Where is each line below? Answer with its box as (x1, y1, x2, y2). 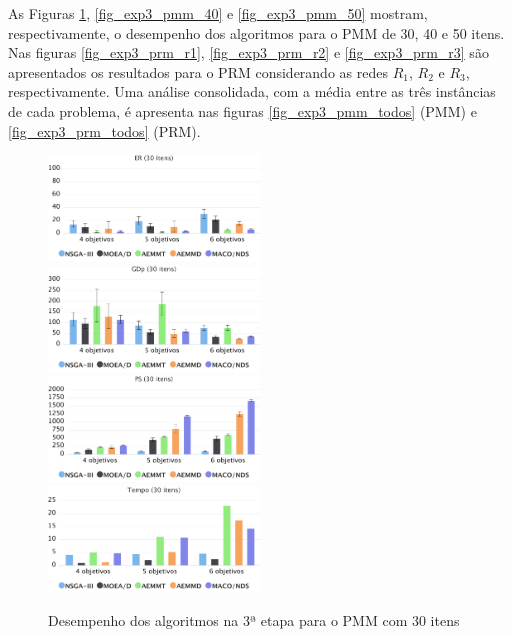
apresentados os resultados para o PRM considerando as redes (8, 61, 388, 82)
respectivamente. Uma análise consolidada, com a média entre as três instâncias (8, 81, 496, 102)
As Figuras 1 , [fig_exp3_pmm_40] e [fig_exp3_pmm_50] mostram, (8, 3, 428, 23)
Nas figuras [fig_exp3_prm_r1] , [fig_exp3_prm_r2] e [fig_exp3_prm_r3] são (8, 42, 489, 63)
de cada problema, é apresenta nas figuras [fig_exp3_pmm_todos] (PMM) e (8, 100, 477, 121)
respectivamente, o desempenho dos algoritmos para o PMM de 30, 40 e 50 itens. (8, 22, 505, 43)
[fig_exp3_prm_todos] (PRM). (8, 120, 201, 141)
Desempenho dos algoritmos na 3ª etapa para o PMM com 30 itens (48, 610, 460, 631)
